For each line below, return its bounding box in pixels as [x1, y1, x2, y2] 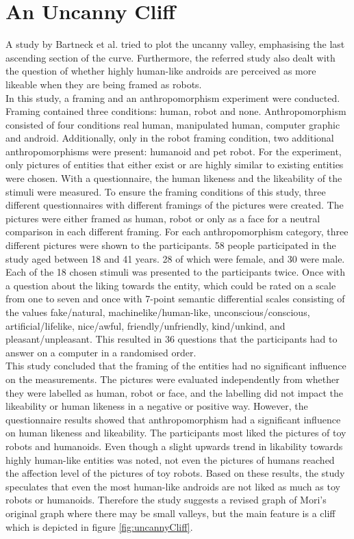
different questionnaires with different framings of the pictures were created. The [5, 198, 344, 212]
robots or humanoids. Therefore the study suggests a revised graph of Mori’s [5, 492, 327, 507]
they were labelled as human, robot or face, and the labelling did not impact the [5, 385, 343, 399]
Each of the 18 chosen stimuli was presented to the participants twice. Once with [5, 265, 346, 279]
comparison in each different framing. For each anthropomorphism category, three [5, 224, 349, 239]
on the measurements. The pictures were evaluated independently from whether [5, 371, 340, 386]
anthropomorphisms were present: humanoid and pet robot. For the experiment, [5, 144, 342, 158]
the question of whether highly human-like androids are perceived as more [5, 64, 316, 78]
